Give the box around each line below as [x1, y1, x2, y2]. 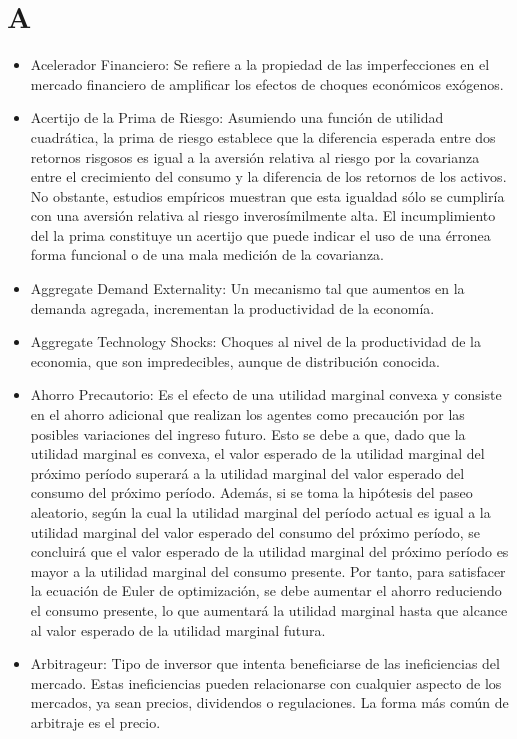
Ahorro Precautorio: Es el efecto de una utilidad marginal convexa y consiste [30, 384, 502, 405]
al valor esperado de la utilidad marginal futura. [30, 619, 326, 640]
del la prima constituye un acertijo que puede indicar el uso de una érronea [30, 224, 491, 245]
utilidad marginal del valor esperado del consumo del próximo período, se [30, 521, 481, 542]
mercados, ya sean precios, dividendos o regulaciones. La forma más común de [30, 692, 509, 713]
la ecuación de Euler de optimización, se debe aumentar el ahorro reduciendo [30, 580, 502, 601]
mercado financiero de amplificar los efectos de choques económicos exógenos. [30, 73, 504, 94]
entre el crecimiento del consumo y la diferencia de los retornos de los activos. [30, 166, 507, 187]
